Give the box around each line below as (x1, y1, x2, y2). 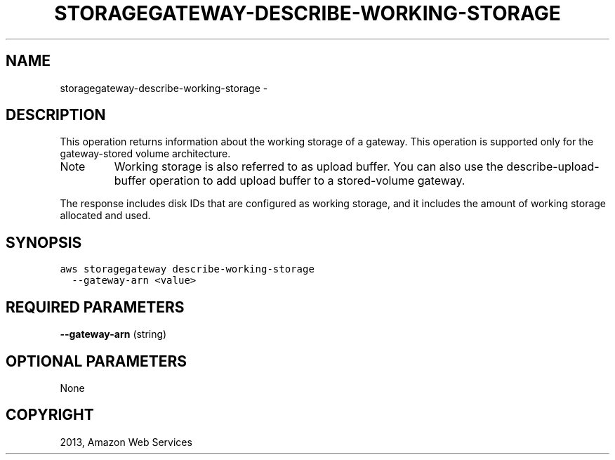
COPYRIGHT (6, 406, 94, 424)
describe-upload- (506, 159, 600, 174)
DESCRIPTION (6, 106, 106, 124)
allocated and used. (60, 209, 151, 222)
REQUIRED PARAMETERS (6, 298, 185, 316)
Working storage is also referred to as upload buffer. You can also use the (114, 159, 503, 174)
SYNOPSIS (6, 233, 82, 251)
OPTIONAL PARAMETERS (6, 352, 187, 370)
